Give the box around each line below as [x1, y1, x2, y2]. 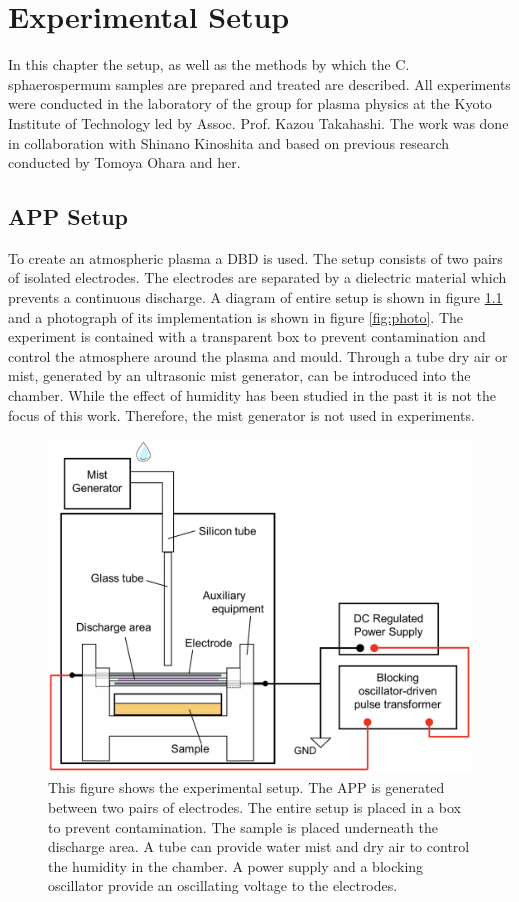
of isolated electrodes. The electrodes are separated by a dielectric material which [8, 267, 507, 288]
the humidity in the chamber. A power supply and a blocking [48, 855, 424, 876]
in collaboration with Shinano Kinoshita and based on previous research [8, 132, 450, 153]
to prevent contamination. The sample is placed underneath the [48, 816, 438, 837]
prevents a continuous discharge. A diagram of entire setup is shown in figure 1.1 [8, 287, 503, 308]
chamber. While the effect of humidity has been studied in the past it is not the [8, 385, 497, 406]
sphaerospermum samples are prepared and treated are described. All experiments [8, 73, 511, 94]
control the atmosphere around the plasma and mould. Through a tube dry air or [8, 345, 508, 366]
